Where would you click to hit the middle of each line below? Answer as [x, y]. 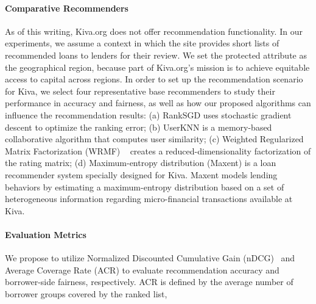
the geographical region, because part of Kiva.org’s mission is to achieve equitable [157, 67]
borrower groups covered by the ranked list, [86, 293]
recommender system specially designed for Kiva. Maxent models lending [141, 174]
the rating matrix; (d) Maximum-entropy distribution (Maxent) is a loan [141, 163]
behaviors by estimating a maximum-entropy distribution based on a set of [145, 186]
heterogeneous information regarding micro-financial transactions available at [149, 199]
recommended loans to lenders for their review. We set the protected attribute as [156, 55]
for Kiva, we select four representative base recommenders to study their [140, 91]
